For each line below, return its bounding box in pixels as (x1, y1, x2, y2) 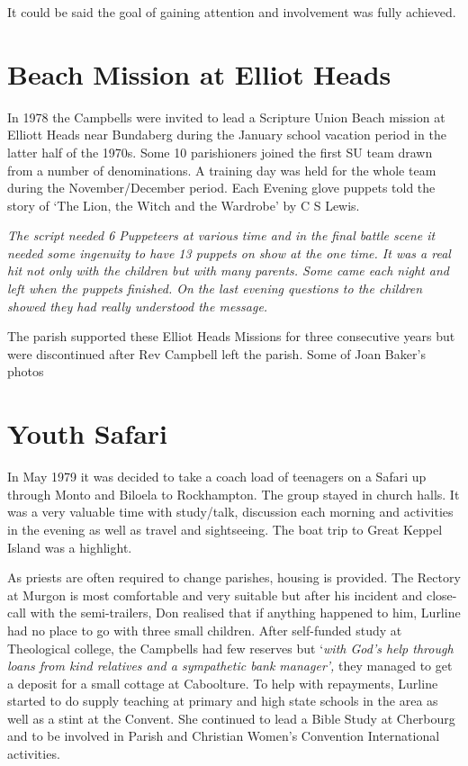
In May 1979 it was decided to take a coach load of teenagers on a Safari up (7, 467, 427, 486)
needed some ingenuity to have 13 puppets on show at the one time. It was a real (7, 243, 451, 262)
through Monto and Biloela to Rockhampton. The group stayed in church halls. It (7, 484, 460, 503)
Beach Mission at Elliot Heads (7, 55, 391, 92)
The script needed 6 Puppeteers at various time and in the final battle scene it (7, 226, 436, 245)
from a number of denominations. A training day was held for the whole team (7, 160, 436, 179)
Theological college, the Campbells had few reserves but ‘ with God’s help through (7, 638, 454, 657)
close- (426, 585, 457, 604)
